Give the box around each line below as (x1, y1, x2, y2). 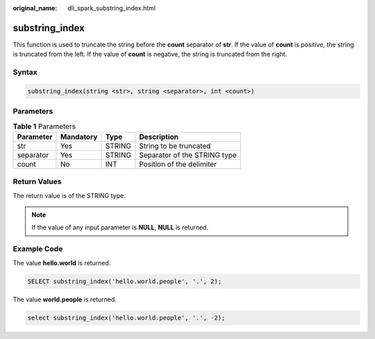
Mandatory (60, 132, 98, 142)
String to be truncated (139, 141, 211, 151)
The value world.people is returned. (12, 295, 117, 304)
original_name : (12, 4, 58, 12)
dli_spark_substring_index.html (67, 4, 156, 12)
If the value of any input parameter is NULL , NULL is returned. (31, 223, 208, 232)
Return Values (12, 177, 62, 187)
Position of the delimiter (139, 159, 217, 169)
